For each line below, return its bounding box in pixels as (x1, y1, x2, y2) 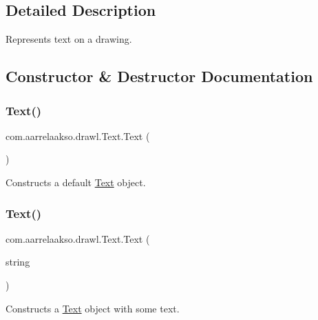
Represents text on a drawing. (6, 32, 132, 46)
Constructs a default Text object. (6, 174, 146, 189)
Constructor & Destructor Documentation (6, 66, 313, 87)
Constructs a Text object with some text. (6, 301, 180, 315)
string (6, 254, 30, 269)
